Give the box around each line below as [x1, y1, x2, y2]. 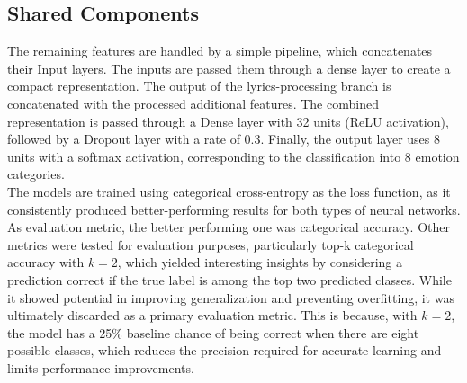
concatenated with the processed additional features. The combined [7, 94, 379, 112]
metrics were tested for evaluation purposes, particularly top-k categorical [7, 235, 414, 254]
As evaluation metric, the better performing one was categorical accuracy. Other [7, 218, 450, 236]
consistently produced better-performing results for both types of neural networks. [7, 200, 461, 218]
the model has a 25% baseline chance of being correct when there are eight [7, 323, 419, 342]
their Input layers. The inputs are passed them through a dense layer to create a [7, 58, 451, 77]
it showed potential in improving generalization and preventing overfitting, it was [7, 288, 454, 307]
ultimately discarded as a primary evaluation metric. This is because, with [7, 306, 418, 325]
